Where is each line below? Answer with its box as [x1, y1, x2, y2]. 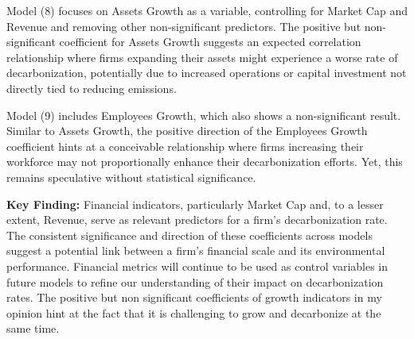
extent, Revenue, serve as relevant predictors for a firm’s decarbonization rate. [6, 211, 388, 228]
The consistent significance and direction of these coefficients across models [6, 226, 373, 243]
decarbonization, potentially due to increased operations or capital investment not [6, 64, 407, 81]
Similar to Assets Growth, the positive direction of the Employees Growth [6, 122, 368, 139]
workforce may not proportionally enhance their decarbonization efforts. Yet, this [6, 153, 403, 170]
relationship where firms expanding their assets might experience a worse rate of [6, 48, 398, 65]
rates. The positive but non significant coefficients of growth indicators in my [6, 289, 382, 306]
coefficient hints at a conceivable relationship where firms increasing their [6, 137, 364, 154]
